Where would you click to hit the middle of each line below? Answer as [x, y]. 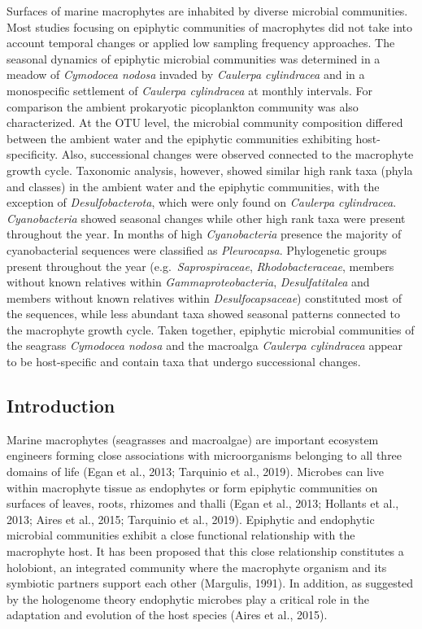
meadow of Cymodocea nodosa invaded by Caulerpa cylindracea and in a [186, 74]
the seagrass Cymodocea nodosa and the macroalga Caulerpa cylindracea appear [205, 345]
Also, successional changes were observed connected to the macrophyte [237, 154]
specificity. [33, 154]
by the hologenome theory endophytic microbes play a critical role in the [188, 598]
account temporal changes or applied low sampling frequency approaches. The [201, 43]
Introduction [61, 406]
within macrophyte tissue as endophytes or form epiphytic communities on [192, 487]
